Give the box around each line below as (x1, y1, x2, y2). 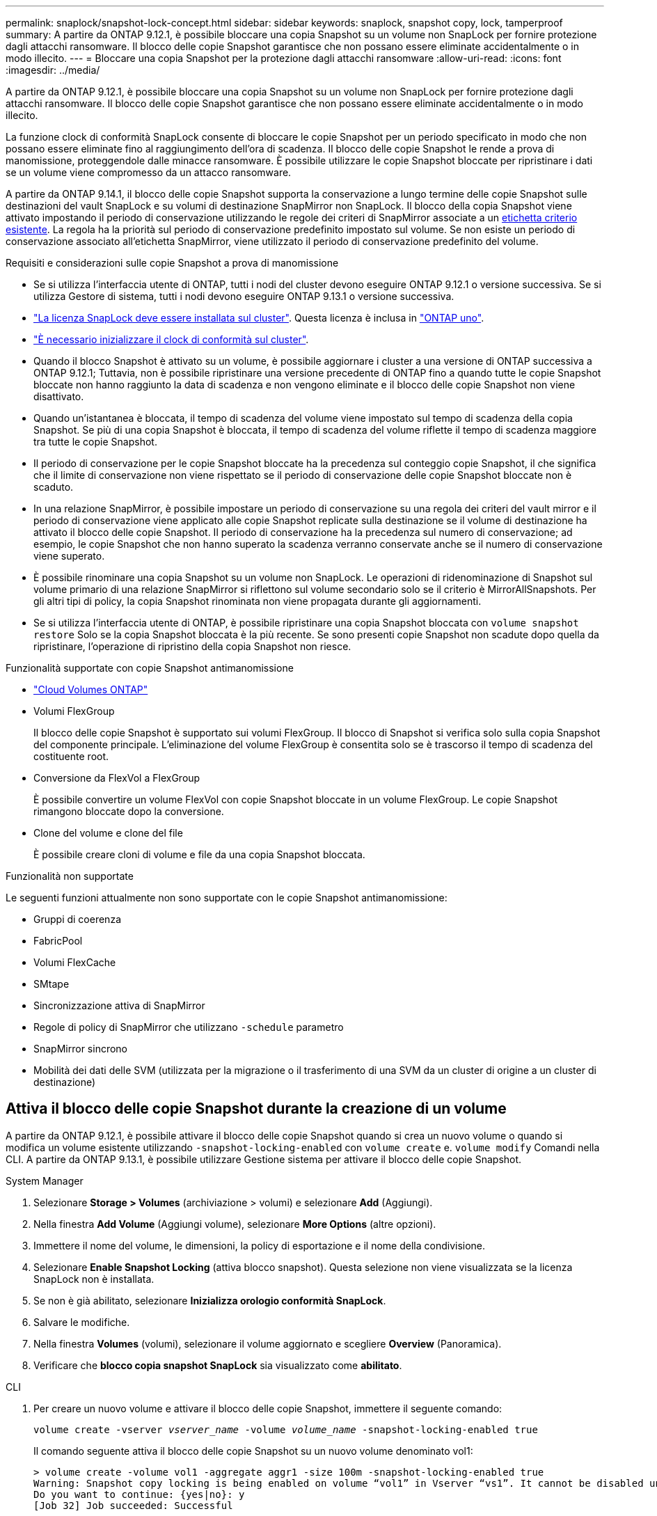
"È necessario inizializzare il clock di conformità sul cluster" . (33, 333, 309, 345)
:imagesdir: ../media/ (6, 64, 100, 76)
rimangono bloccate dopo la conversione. (33, 805, 224, 817)
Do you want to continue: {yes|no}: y (33, 1488, 245, 1500)
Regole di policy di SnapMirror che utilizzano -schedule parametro (33, 1021, 344, 1033)
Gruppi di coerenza (33, 913, 121, 925)
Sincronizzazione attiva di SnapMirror (33, 1000, 205, 1011)
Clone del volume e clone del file (33, 827, 183, 839)
